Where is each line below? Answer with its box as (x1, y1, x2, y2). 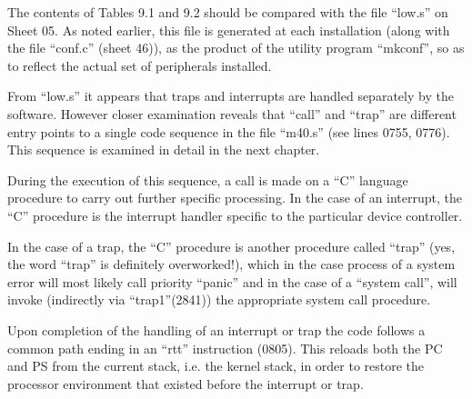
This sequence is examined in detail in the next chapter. (7, 140, 320, 159)
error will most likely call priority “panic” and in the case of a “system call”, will (7, 272, 457, 291)
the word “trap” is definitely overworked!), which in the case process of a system (7, 254, 456, 274)
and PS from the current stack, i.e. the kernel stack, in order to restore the (7, 356, 425, 375)
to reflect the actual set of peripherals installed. (7, 55, 272, 75)
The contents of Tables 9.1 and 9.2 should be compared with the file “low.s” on (7, 3, 448, 21)
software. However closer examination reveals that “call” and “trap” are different (7, 104, 457, 123)
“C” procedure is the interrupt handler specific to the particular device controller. (7, 205, 463, 224)
